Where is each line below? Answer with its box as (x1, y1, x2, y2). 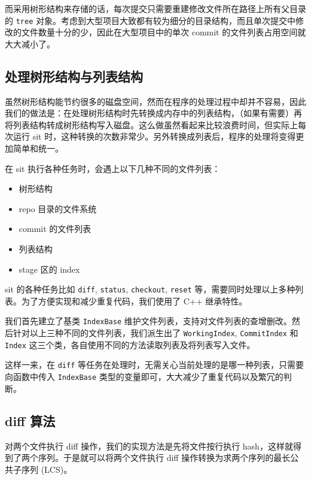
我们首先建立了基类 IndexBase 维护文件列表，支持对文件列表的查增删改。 (5, 315, 292, 327)
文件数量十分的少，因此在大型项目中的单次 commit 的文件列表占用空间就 (21, 26, 306, 38)
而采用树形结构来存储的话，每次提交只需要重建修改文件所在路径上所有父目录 (5, 2, 306, 14)
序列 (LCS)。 (21, 463, 72, 475)
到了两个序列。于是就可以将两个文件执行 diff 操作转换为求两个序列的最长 (5, 451, 291, 464)
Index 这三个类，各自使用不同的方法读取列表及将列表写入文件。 (5, 338, 255, 351)
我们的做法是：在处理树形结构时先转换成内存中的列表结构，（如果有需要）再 (5, 107, 302, 119)
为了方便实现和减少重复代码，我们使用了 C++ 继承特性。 (21, 294, 248, 307)
